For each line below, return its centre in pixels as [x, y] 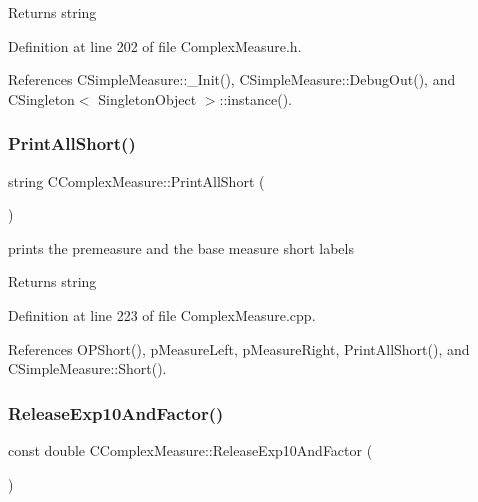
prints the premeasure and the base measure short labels [181, 247]
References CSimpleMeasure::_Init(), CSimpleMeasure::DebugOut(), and [232, 79]
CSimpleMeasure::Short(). [87, 368]
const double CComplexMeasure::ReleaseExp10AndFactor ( [190, 449]
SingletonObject [147, 98]
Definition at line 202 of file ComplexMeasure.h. [155, 45]
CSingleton [41, 98]
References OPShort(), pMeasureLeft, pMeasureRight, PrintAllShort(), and [239, 348]
